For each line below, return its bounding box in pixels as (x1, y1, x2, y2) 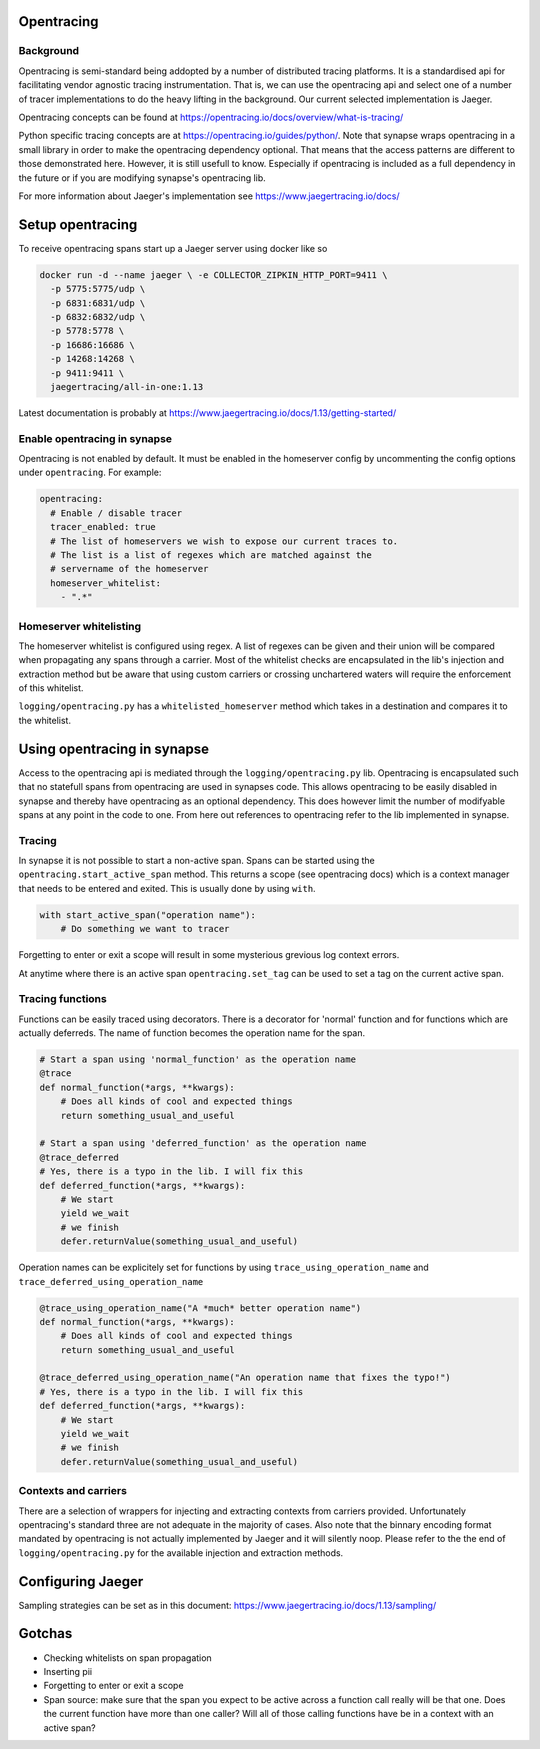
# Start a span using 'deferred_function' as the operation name (39, 1138, 367, 1149)
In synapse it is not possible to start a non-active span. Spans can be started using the (18, 855, 375, 867)
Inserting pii (43, 1665, 93, 1677)
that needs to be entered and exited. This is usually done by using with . (18, 882, 316, 894)
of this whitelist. (18, 682, 84, 694)
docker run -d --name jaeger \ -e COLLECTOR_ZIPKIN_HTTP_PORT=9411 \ (39, 269, 388, 280)
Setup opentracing (18, 216, 138, 233)
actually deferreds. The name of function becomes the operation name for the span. (18, 1027, 366, 1039)
